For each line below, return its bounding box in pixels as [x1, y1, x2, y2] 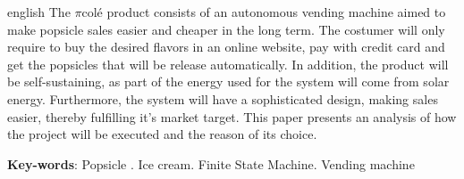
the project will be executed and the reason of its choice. [7, 125, 317, 143]
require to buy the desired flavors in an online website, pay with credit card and [7, 37, 445, 56]
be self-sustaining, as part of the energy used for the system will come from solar [7, 72, 450, 91]
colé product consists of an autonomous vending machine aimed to [81, 3, 446, 20]
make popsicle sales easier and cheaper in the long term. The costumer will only [7, 20, 445, 38]
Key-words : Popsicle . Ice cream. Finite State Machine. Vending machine [7, 154, 415, 173]
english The [7, 3, 71, 20]
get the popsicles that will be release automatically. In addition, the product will [7, 54, 449, 73]
